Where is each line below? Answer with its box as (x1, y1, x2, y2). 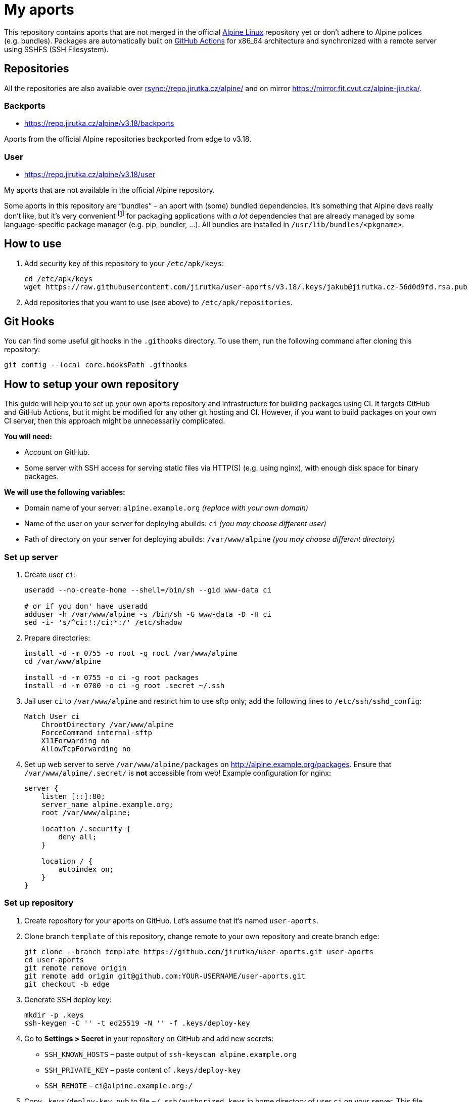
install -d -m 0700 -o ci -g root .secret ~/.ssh (24, 682, 225, 690)
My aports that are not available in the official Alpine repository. (4, 186, 215, 195)
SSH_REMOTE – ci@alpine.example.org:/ (44, 1081, 193, 1090)
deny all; (58, 833, 97, 841)
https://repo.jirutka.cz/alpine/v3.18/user (24, 170, 155, 179)
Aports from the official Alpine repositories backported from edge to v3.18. (4, 135, 252, 144)
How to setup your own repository (4, 377, 179, 391)
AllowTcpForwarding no (41, 745, 131, 753)
